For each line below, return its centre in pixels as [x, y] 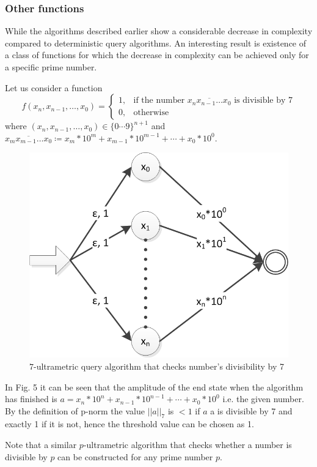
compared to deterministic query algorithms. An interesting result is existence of [156, 43]
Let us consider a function [54, 87]
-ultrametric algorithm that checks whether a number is [188, 445]
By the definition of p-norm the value [75, 410]
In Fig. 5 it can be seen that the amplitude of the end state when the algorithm [154, 387]
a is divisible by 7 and [251, 410]
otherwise [151, 112]
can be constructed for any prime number [135, 456]
